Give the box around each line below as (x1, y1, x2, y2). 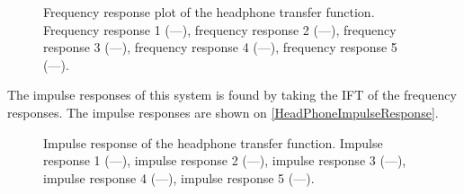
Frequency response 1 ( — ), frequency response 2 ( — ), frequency (43, 20, 397, 39)
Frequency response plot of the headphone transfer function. (43, 3, 375, 21)
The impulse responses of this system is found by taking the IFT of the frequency (7, 85, 457, 104)
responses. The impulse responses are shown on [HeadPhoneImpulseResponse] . (7, 102, 439, 121)
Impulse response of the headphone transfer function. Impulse (43, 133, 383, 152)
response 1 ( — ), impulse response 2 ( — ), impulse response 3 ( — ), (43, 151, 406, 170)
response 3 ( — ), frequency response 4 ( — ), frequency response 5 (43, 38, 397, 57)
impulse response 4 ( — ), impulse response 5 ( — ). (43, 168, 315, 187)
